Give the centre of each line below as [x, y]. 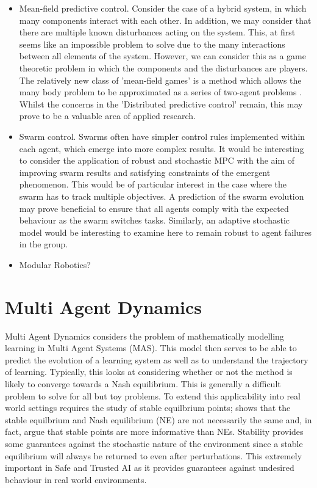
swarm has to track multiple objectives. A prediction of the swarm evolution [162, 196]
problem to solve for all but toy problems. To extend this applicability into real [153, 395]
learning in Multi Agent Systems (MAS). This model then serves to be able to [151, 348]
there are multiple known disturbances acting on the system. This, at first [157, 32]
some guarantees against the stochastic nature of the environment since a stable [154, 443]
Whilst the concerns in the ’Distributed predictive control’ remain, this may [161, 104]
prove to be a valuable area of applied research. [107, 116]
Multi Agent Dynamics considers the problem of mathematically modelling [144, 336]
